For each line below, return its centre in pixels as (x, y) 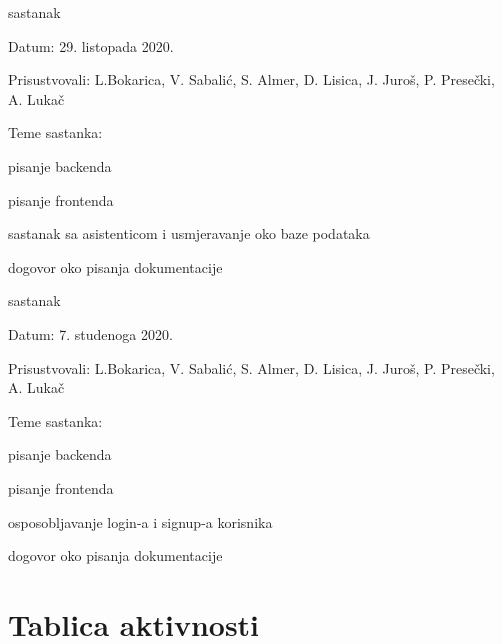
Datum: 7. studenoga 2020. (90, 333)
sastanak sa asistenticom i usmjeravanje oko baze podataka (189, 233)
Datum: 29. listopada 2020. (91, 45)
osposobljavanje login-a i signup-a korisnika (140, 521)
